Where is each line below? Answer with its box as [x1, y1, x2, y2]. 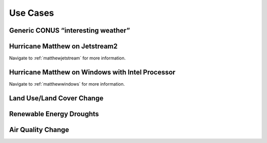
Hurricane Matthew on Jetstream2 [9, 42, 118, 50]
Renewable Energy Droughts [9, 109, 99, 118]
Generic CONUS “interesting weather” [9, 26, 131, 35]
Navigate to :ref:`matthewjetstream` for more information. [9, 55, 126, 61]
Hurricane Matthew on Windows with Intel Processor [9, 68, 176, 76]
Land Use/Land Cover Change [9, 94, 104, 102]
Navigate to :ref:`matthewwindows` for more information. [9, 81, 125, 87]
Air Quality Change [9, 125, 69, 134]
